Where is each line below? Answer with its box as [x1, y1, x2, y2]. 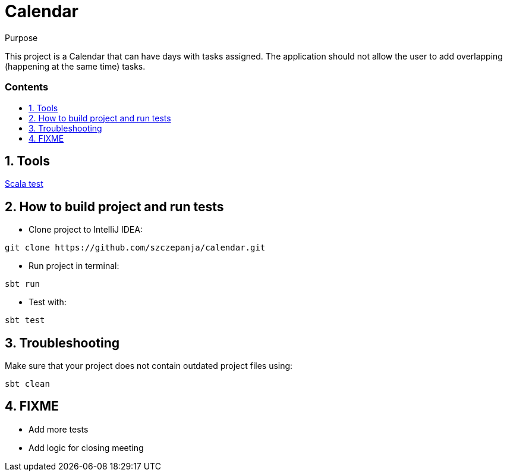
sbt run [5, 279, 40, 289]
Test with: [29, 297, 67, 308]
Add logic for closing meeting [29, 442, 144, 453]
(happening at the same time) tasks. [5, 61, 146, 71]
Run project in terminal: [29, 261, 119, 271]
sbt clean [5, 379, 50, 389]
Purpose [5, 32, 38, 43]
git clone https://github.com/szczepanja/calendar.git [5, 243, 266, 253]
